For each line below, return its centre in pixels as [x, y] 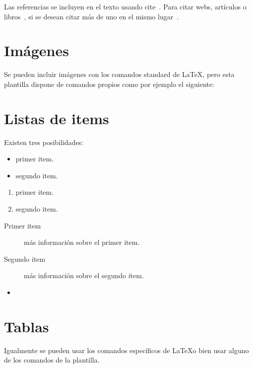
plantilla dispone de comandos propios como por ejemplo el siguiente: [109, 84]
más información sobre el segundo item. [84, 275]
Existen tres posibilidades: [44, 142]
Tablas [27, 326]
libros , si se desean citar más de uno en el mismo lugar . [92, 16]
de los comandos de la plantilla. [52, 360]
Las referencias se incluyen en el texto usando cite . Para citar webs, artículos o [125, 6]
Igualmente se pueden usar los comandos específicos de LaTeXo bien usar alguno [126, 350]
